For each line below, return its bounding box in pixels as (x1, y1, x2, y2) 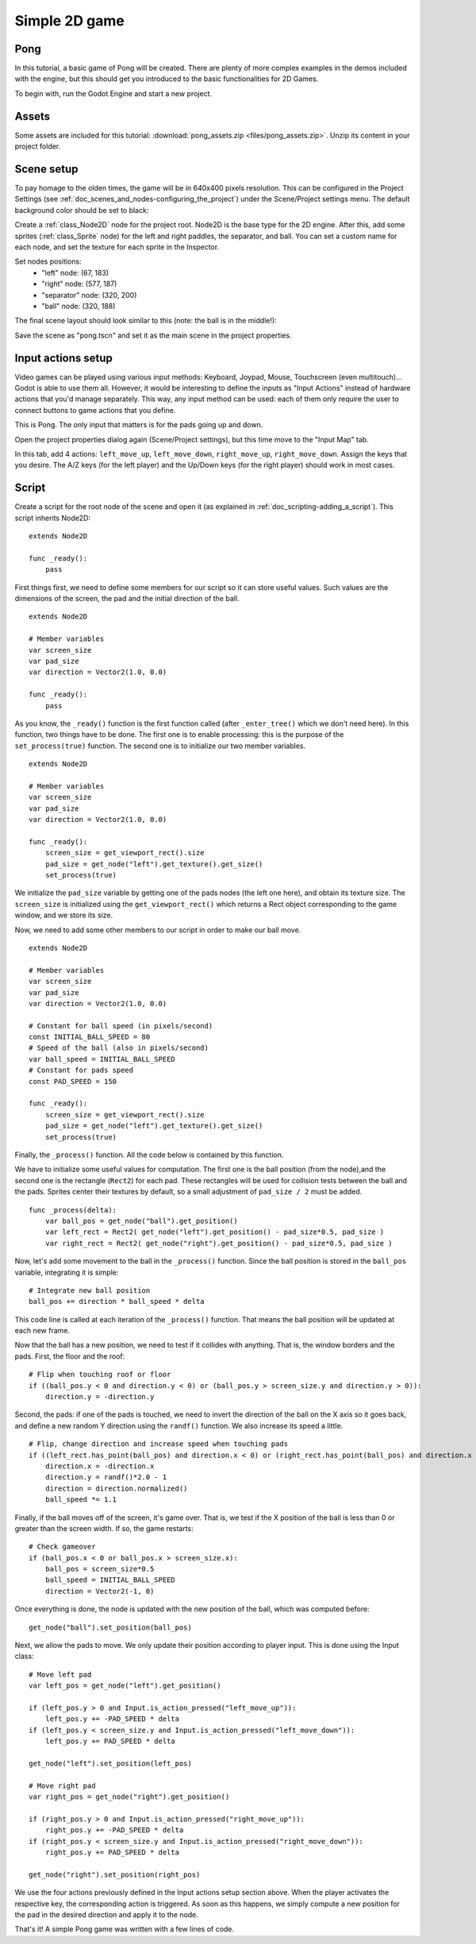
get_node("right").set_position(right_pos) (29, 1870, 201, 1879)
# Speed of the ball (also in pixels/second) (29, 1043, 209, 1052)
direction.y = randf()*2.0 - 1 (44, 1473, 167, 1482)
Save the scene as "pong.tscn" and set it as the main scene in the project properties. (14, 330, 293, 340)
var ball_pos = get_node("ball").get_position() (44, 1216, 238, 1225)
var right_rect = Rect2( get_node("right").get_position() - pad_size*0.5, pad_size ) (44, 1239, 393, 1248)
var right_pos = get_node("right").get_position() (29, 1792, 230, 1802)
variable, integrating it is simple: (14, 1267, 119, 1277)
